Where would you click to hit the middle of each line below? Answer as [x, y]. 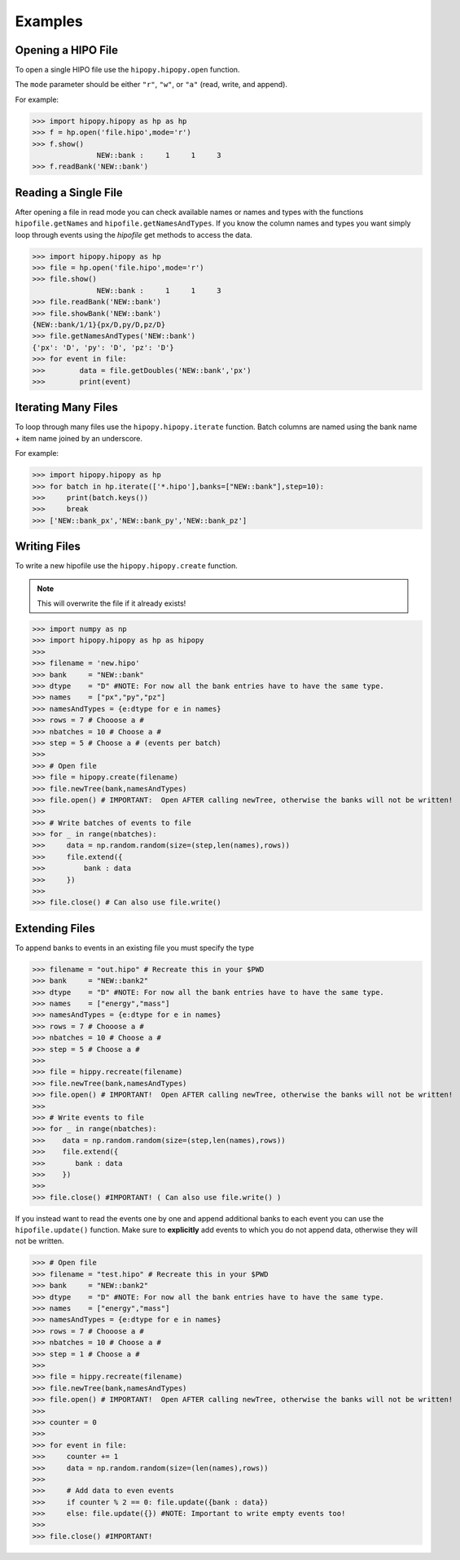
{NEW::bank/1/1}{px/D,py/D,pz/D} [99, 324]
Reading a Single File [69, 193]
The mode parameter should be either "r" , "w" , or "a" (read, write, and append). [151, 85]
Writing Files [48, 547]
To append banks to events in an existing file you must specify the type [134, 948]
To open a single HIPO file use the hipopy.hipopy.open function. [127, 70]
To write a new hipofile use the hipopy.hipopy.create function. [126, 566]
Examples [49, 21]
